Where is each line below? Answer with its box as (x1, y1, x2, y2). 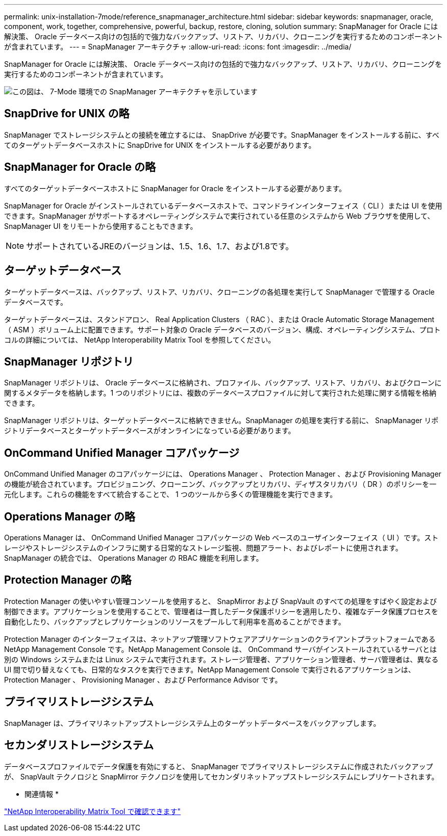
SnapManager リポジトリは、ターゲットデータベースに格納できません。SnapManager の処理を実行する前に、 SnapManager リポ (4, 416, 439, 425)
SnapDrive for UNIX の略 (4, 107, 130, 120)
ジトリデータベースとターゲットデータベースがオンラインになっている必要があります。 (4, 426, 295, 435)
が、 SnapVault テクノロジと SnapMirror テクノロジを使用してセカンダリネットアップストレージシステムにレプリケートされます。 (4, 772, 439, 781)
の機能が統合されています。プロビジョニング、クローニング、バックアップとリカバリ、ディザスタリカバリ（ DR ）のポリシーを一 (4, 480, 437, 489)
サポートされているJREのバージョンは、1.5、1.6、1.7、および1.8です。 (26, 241, 294, 251)
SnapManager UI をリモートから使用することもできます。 (4, 221, 197, 230)
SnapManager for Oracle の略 (4, 161, 156, 174)
